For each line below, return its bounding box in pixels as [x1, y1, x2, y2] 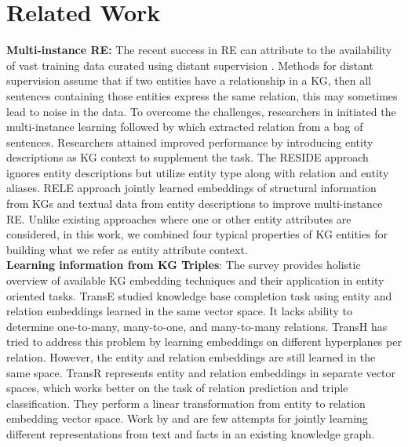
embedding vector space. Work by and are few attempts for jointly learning [6, 410, 368, 427]
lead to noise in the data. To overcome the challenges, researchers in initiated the [6, 103, 396, 119]
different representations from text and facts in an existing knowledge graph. [6, 425, 375, 442]
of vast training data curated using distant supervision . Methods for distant [6, 56, 373, 73]
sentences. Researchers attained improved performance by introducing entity [6, 133, 373, 150]
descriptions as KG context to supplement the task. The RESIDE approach [6, 149, 369, 165]
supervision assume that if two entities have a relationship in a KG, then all [6, 72, 371, 89]
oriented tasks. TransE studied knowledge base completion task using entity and [6, 287, 392, 303]
